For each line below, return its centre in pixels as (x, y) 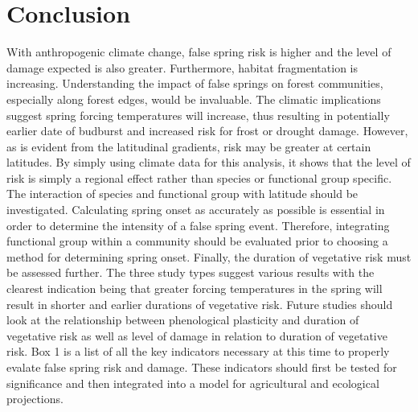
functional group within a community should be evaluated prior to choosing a (197, 241)
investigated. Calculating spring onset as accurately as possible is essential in (196, 210)
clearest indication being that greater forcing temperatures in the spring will (195, 288)
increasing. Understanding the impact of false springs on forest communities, (195, 83)
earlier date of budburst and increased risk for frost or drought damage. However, (207, 131)
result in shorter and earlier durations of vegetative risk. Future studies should (200, 304)
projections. (35, 399)
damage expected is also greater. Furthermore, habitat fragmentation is (182, 67)
